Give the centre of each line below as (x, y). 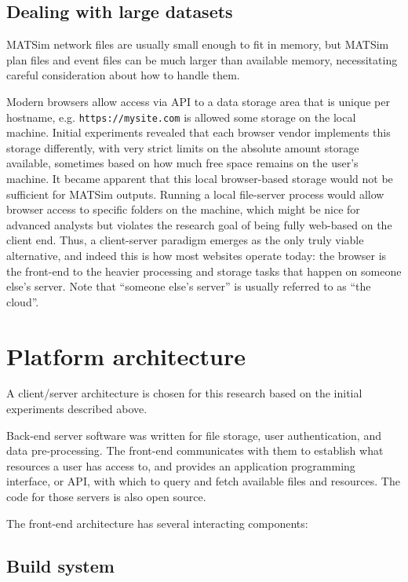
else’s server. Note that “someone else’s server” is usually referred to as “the (189, 286)
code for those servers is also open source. (106, 497)
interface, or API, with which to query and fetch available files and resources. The (203, 481)
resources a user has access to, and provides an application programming (181, 465)
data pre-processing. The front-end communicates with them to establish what (195, 450)
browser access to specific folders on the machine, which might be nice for (183, 209)
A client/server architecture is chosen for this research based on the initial (184, 393)
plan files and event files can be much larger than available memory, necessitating (202, 59)
